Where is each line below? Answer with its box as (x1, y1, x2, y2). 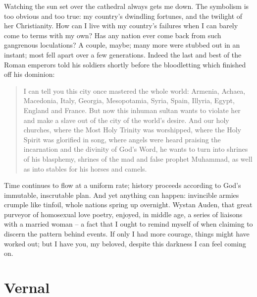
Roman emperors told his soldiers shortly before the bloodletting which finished (4, 59, 246, 69)
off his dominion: (4, 69, 55, 79)
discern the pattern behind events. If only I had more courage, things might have (4, 229, 250, 239)
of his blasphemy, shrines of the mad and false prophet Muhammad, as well (23, 153, 253, 164)
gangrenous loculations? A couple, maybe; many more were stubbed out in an (4, 40, 240, 50)
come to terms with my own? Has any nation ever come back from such (4, 30, 221, 40)
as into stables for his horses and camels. (23, 163, 147, 174)
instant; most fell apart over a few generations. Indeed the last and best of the (4, 49, 242, 59)
